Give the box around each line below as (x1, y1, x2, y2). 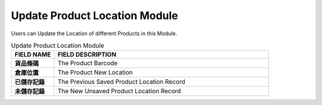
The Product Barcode (57, 59, 118, 67)
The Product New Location (57, 69, 134, 77)
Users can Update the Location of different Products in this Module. (11, 30, 178, 37)
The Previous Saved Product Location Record (57, 78, 185, 86)
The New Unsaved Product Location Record (57, 87, 181, 95)
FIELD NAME (14, 51, 51, 59)
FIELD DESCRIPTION (57, 51, 116, 59)
